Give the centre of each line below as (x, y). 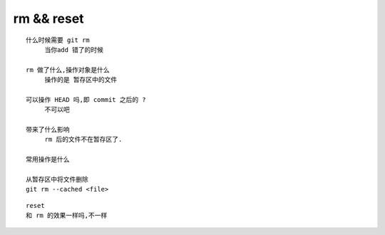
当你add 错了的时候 (74, 49)
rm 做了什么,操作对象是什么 (68, 70)
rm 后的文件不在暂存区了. (83, 140)
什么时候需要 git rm (58, 40)
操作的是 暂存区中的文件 (81, 80)
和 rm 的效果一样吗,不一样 (67, 216)
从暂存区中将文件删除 (57, 179)
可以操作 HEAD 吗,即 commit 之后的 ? (86, 99)
